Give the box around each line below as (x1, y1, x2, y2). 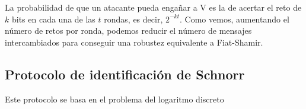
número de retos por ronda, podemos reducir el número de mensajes (5, 24, 252, 37)
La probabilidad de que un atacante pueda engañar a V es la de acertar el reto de (5, 1, 302, 13)
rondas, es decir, (104, 12, 163, 25)
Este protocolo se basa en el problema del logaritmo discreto (5, 92, 224, 105)
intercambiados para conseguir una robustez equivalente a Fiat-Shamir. (5, 36, 263, 48)
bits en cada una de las (11, 12, 95, 25)
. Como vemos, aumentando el (180, 12, 289, 25)
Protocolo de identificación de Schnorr (5, 65, 245, 83)
